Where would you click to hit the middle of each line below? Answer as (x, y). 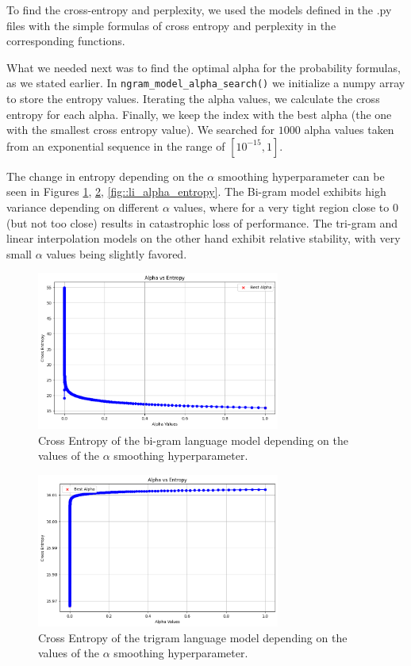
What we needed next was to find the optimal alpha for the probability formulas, (204, 67)
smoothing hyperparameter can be (301, 176)
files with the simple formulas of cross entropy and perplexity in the (171, 25)
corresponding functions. (66, 41)
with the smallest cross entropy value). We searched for (141, 130)
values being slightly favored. (117, 253)
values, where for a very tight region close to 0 (286, 207)
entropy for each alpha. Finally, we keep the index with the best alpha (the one (199, 114)
